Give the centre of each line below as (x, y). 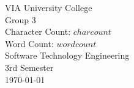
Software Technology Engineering (67, 55)
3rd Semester (29, 67)
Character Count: (38, 31)
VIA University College (49, 7)
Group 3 (20, 19)
